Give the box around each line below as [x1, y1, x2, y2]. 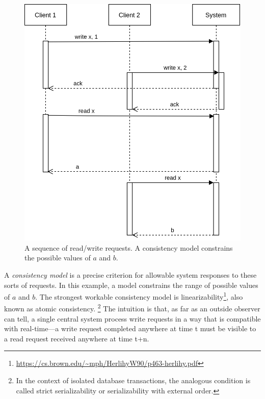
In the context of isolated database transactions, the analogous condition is [16, 375, 251, 385]
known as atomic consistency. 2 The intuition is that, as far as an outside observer [4, 302, 260, 313]
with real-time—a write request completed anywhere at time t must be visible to [4, 323, 256, 334]
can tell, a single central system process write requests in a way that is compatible [4, 313, 261, 324]
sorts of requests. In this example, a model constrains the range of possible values [4, 279, 258, 290]
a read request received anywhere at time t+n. [4, 333, 149, 343]
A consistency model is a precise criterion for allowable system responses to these [4, 269, 257, 280]
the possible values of [24, 252, 91, 263]
